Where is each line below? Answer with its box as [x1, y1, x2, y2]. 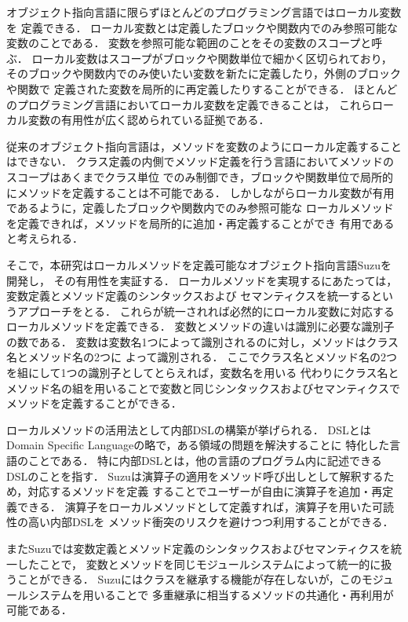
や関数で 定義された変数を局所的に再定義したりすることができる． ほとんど [6, 80, 398, 97]
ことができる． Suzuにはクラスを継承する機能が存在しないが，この [16, 571, 362, 587]
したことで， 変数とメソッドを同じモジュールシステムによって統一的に [16, 555, 381, 572]
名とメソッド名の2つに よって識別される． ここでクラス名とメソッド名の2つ [6, 349, 397, 365]
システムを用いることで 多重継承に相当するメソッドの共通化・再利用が [27, 586, 394, 602]
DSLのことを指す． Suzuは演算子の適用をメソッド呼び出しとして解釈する [6, 467, 384, 484]
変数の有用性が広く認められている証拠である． [27, 112, 270, 128]
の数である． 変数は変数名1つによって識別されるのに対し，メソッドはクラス [6, 333, 399, 349]
